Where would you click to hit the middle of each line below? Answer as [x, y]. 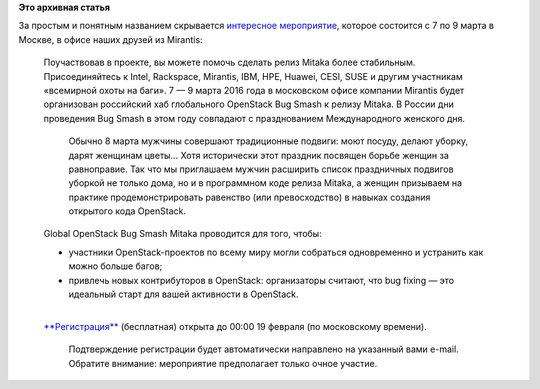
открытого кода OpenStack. [127, 211]
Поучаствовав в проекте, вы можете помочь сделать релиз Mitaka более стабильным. [229, 62]
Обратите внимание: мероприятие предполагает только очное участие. [223, 363]
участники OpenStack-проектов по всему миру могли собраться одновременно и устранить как [276, 252]
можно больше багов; [115, 266]
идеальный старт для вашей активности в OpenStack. [183, 294]
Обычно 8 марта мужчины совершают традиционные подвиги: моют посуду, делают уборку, [268, 141]
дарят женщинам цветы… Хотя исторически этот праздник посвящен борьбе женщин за [259, 155]
